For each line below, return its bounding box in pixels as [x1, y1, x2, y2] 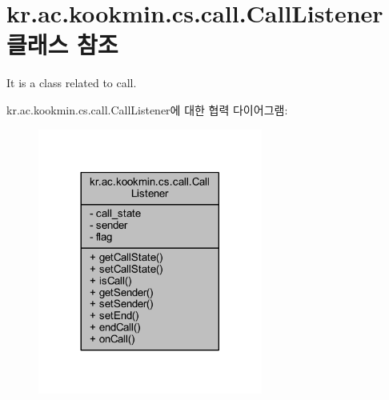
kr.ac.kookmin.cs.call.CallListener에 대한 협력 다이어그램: [6, 101, 288, 118]
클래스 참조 [6, 28, 118, 61]
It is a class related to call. [6, 74, 137, 91]
